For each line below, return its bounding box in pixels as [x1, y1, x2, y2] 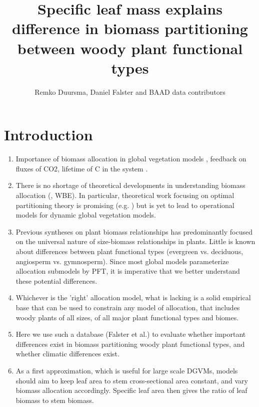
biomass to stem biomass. [15, 394, 94, 405]
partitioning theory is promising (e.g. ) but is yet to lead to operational [15, 199, 234, 210]
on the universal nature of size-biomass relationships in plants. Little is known [15, 236, 255, 247]
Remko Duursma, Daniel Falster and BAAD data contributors [34, 86, 225, 97]
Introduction [4, 124, 93, 145]
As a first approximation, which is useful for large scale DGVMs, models [15, 365, 238, 375]
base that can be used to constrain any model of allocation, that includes [15, 302, 240, 312]
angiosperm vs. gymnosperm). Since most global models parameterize [15, 256, 229, 266]
